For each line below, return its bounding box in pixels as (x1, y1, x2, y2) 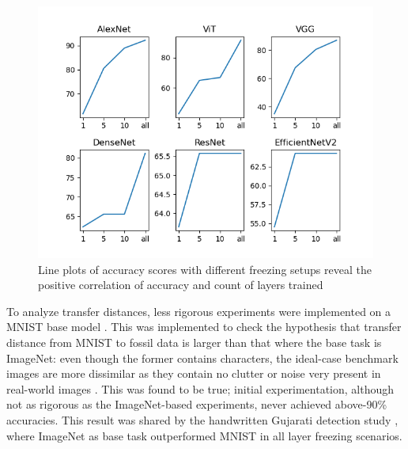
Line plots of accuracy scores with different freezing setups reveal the (38, 261, 372, 277)
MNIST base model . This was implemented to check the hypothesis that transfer (6, 318, 402, 335)
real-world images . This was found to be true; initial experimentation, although (6, 380, 395, 397)
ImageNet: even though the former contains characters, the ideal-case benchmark (6, 349, 399, 366)
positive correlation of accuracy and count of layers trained (38, 276, 323, 293)
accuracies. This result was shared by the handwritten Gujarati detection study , (6, 411, 399, 428)
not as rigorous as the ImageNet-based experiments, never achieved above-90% (6, 396, 387, 413)
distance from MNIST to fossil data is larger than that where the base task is (6, 333, 382, 350)
